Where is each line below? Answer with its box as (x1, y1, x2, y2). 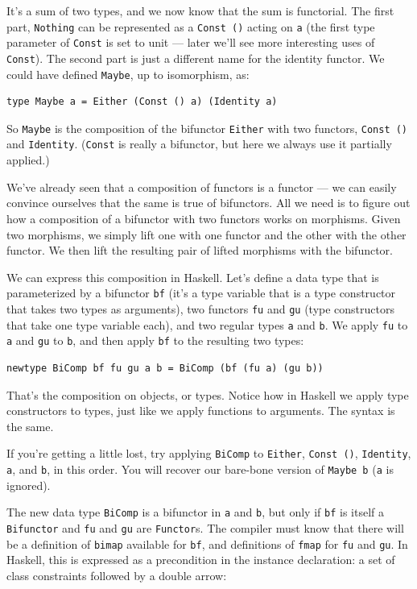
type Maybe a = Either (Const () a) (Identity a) (6, 96, 278, 108)
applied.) (6, 151, 50, 168)
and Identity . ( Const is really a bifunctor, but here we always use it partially (6, 135, 392, 152)
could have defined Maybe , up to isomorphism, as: (6, 65, 250, 82)
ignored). (6, 476, 51, 493)
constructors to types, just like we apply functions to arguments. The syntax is (6, 402, 395, 419)
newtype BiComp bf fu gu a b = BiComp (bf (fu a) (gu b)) (6, 362, 324, 374)
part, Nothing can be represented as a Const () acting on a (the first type (6, 18, 375, 35)
